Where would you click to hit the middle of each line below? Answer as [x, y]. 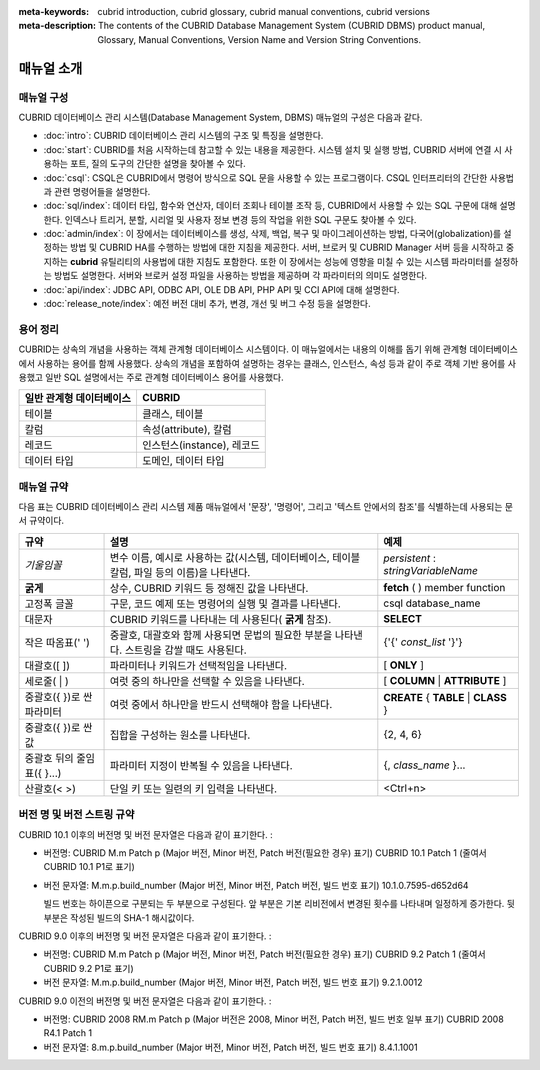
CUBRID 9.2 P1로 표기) [88, 968]
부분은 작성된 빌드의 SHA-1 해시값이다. [119, 917]
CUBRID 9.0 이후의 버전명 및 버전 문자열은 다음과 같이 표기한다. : [145, 936]
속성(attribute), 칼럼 [186, 430]
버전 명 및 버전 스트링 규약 [76, 815]
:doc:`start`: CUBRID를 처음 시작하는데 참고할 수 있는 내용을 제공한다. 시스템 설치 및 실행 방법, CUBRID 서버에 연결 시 [272, 149]
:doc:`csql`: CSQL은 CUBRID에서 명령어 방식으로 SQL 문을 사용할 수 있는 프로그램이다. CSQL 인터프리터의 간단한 [265, 177]
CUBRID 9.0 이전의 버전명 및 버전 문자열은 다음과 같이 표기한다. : [145, 1001]
